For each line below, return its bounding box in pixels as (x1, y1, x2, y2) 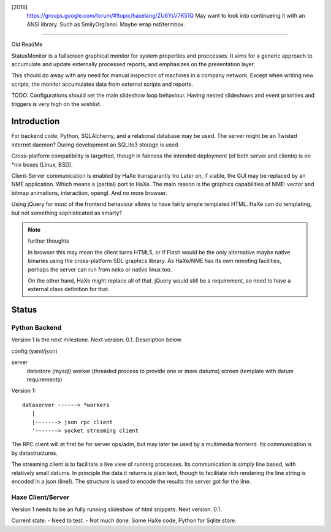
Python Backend (11, 324, 62, 332)
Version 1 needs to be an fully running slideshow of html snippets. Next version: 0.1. (11, 506, 222, 513)
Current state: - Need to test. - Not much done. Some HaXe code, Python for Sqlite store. (11, 517, 237, 524)
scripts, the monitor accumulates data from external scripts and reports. (11, 80, 193, 88)
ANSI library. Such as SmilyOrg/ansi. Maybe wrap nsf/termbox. (26, 20, 186, 28)
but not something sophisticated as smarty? (11, 209, 123, 216)
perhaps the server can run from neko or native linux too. (28, 265, 172, 273)
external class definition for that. (28, 286, 110, 293)
